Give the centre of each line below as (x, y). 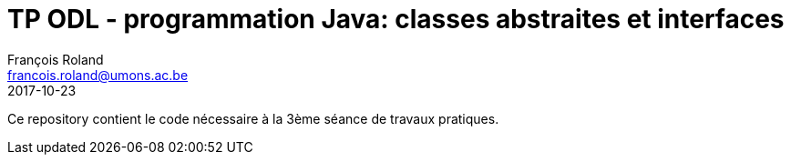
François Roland (56, 59)
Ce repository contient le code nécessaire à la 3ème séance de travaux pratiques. (253, 118)
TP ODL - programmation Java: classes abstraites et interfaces (396, 19)
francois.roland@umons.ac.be (98, 75)
